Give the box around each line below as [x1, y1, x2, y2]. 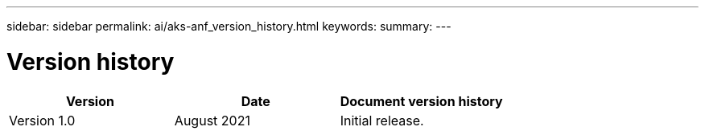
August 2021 [174, 112, 250, 129]
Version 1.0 [9, 112, 76, 129]
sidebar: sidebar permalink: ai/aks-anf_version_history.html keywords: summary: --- [6, 19, 451, 33]
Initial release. [340, 112, 424, 129]
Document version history [340, 92, 503, 109]
